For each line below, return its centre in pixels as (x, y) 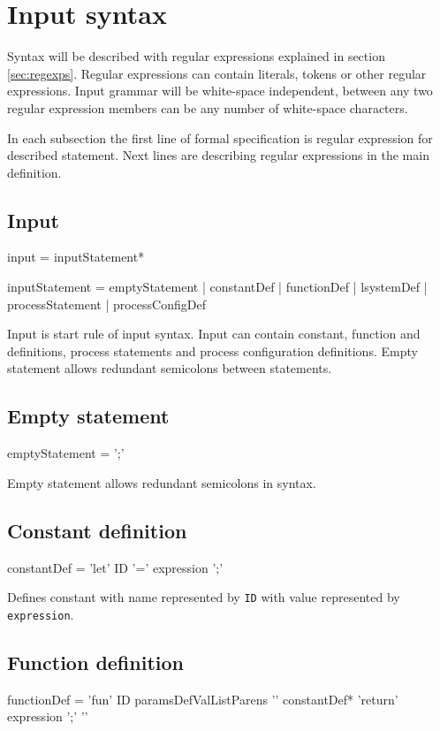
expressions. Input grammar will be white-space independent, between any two (220, 91)
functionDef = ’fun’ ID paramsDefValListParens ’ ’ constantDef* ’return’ (203, 699)
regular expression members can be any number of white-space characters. (208, 107)
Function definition (95, 662)
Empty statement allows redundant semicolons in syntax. (162, 482)
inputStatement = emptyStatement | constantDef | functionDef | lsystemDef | (217, 287)
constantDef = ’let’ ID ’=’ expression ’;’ (115, 567)
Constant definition (97, 530)
